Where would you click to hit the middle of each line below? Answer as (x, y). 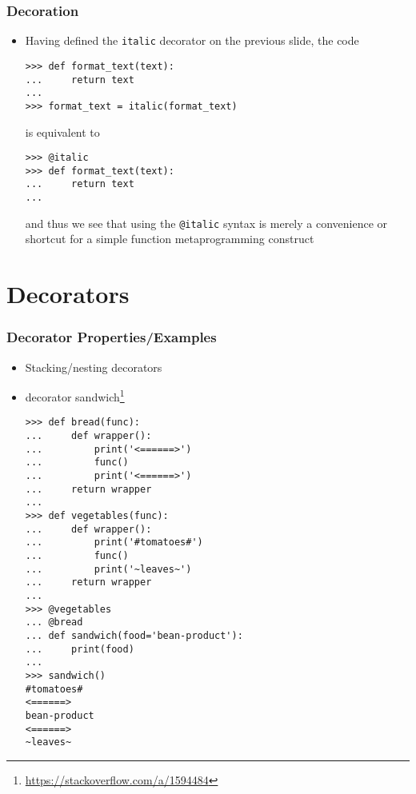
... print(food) (80, 649)
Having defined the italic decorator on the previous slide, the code (192, 40)
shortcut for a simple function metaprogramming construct (170, 239)
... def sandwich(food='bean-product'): (134, 635)
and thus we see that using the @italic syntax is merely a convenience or (206, 223)
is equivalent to (62, 132)
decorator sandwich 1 (75, 395)
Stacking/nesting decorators (94, 367)
